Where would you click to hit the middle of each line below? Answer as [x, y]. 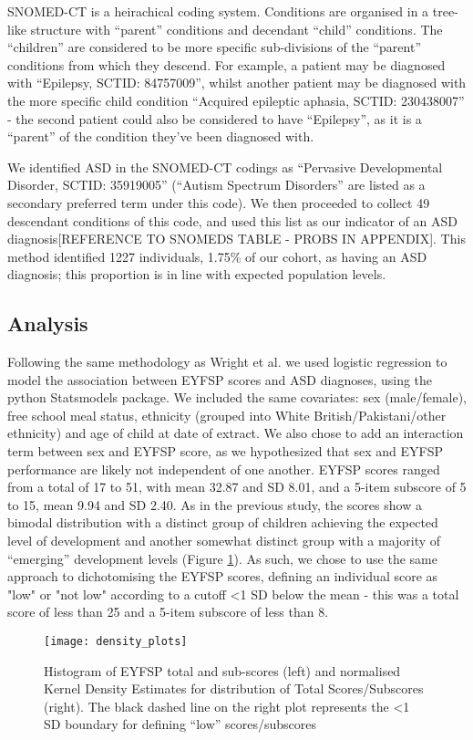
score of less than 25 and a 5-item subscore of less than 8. [168, 612]
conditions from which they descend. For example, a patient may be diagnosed [226, 64]
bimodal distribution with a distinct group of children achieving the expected [223, 522]
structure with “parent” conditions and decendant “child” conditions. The [236, 29]
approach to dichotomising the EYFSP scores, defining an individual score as [223, 576]
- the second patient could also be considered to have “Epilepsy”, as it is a [215, 118]
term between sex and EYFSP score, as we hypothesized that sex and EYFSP [225, 451]
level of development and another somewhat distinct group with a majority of [224, 541]
